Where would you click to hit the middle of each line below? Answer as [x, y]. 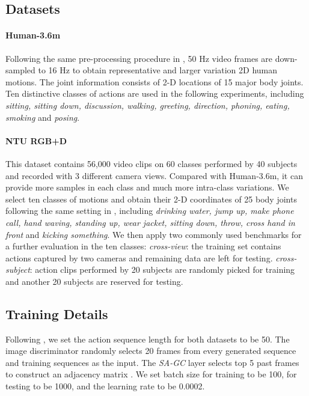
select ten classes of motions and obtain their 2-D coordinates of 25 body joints [151, 199]
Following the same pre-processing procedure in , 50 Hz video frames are [139, 58]
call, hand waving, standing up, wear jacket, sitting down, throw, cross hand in [150, 222]
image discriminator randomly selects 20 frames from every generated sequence [151, 351]
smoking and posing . [43, 117]
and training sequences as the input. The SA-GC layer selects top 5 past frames [152, 362]
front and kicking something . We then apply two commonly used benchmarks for [154, 234]
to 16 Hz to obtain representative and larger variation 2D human [158, 70]
